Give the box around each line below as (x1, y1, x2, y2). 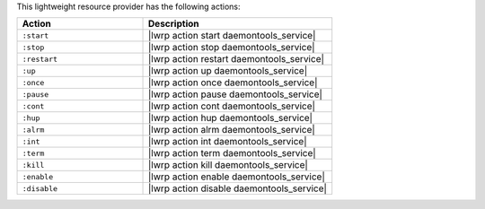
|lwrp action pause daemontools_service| (148, 88, 323, 100)
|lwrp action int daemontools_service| (148, 135, 307, 148)
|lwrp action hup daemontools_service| (148, 112, 313, 125)
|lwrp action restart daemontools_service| (148, 53, 325, 65)
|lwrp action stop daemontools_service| (148, 41, 315, 54)
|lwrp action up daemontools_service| (148, 65, 308, 77)
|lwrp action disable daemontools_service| (148, 182, 328, 195)
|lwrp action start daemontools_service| (148, 30, 316, 42)
